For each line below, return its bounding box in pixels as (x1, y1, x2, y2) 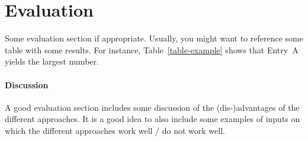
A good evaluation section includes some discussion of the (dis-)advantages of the (5, 101, 300, 113)
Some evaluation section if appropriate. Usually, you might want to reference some (5, 32, 303, 44)
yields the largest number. (5, 55, 99, 68)
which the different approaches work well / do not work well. (5, 124, 225, 136)
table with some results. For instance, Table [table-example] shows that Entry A (5, 43, 299, 56)
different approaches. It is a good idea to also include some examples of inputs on (5, 113, 300, 125)
